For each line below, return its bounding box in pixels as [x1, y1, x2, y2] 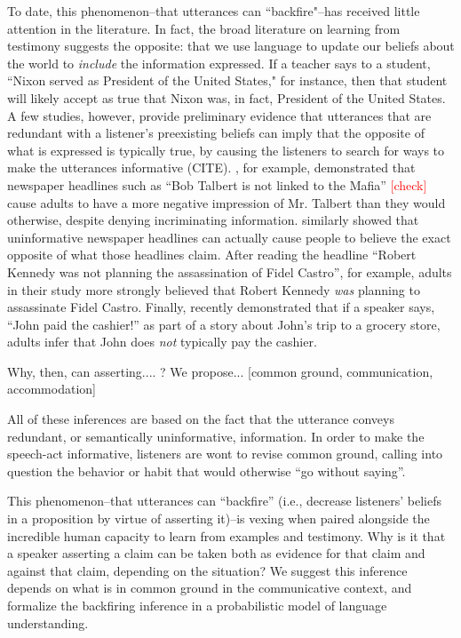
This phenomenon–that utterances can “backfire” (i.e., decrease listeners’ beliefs [7, 491, 442, 510]
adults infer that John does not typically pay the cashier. [7, 332, 317, 351]
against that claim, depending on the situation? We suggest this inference [7, 561, 408, 579]
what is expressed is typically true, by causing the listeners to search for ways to [7, 140, 444, 159]
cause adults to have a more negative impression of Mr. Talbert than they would [7, 193, 446, 211]
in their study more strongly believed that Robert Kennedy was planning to [7, 280, 420, 299]
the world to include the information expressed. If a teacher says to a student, [7, 53, 431, 72]
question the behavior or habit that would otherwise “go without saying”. [7, 461, 406, 480]
